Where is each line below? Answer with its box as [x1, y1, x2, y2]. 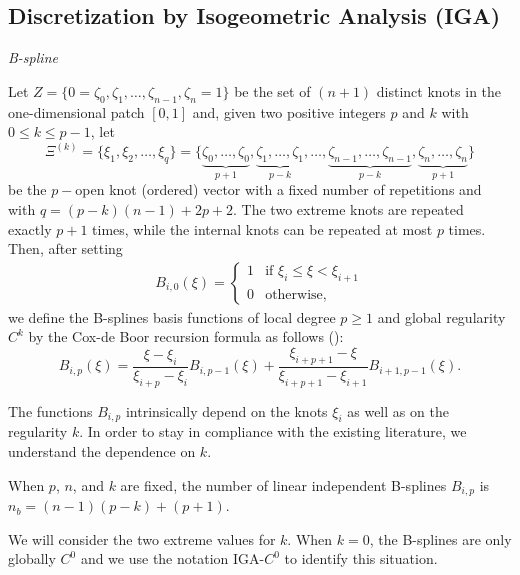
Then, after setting [8, 238, 123, 259]
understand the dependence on [8, 441, 196, 462]
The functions [8, 400, 93, 421]
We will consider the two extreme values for [8, 528, 276, 549]
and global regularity [377, 306, 506, 327]
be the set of [234, 80, 311, 101]
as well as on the [347, 400, 449, 421]
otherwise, [265, 287, 327, 302]
